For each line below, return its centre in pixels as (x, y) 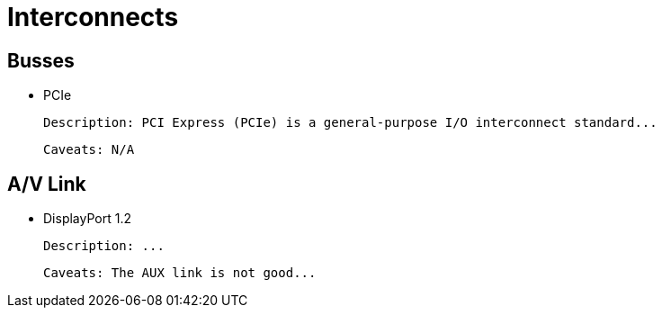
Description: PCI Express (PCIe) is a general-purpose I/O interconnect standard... (350, 123)
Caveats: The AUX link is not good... (180, 273)
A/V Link (47, 184)
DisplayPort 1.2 (87, 219)
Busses (41, 60)
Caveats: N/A (89, 150)
